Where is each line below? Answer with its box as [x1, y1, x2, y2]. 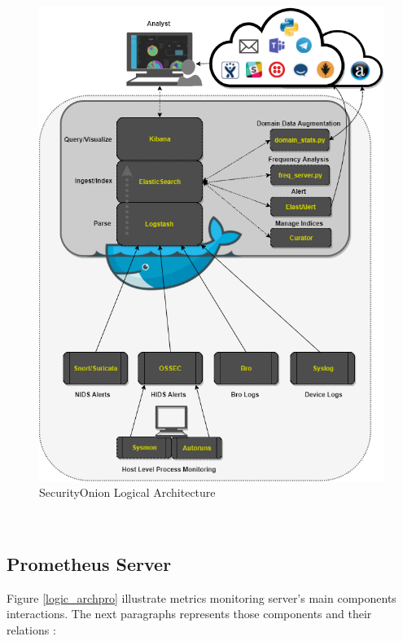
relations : [7, 621, 56, 638]
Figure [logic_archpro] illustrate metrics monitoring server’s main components [7, 589, 396, 606]
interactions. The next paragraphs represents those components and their [7, 605, 372, 622]
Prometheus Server [7, 551, 172, 576]
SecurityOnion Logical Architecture [39, 484, 216, 501]
